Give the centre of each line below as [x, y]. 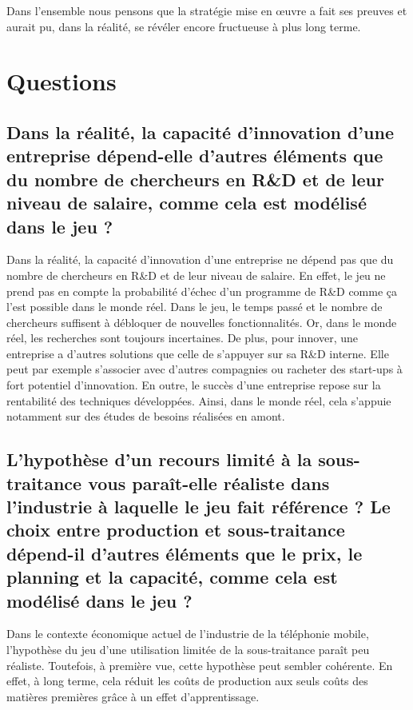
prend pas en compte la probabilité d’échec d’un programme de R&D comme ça [202, 291]
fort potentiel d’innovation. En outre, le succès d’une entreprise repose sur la [194, 385]
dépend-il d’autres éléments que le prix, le [185, 553]
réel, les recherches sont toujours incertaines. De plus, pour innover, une [182, 338]
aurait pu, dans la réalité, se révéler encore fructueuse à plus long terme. [184, 26]
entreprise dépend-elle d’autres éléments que [195, 156]
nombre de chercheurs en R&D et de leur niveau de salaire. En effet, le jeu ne [196, 275]
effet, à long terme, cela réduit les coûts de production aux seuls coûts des [187, 681]
